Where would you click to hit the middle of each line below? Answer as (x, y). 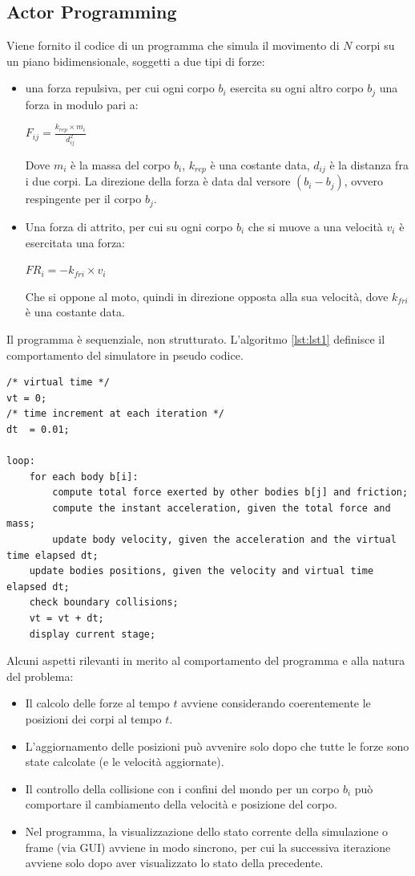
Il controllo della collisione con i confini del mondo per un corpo (182, 788)
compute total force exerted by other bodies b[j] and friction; (230, 493)
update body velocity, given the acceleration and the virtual (224, 540)
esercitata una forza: (75, 242)
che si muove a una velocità (315, 226)
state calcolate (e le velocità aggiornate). (125, 762)
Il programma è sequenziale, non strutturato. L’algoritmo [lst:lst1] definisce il (196, 338)
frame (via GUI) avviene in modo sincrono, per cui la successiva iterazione (208, 847)
